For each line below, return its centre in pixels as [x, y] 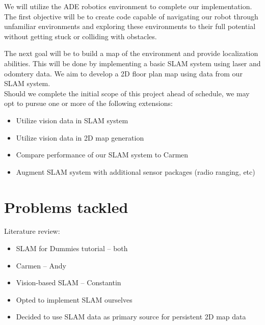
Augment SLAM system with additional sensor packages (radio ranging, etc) [136, 171]
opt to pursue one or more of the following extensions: [88, 103]
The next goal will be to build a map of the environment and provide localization [131, 53]
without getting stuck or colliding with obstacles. [81, 36]
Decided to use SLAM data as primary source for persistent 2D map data [131, 317]
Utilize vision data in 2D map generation [80, 137]
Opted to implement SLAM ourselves [74, 299]
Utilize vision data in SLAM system [72, 120]
